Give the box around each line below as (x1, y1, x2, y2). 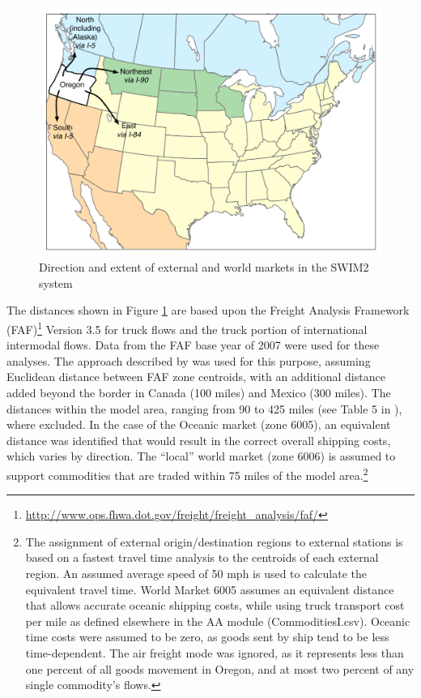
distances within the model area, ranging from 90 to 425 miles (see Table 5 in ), (6, 400, 402, 417)
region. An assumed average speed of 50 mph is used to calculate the (25, 565, 367, 582)
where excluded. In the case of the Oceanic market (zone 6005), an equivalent (6, 416, 391, 433)
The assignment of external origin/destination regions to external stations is (25, 533, 403, 550)
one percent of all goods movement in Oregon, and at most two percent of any (25, 660, 415, 677)
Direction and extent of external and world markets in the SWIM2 (39, 259, 369, 276)
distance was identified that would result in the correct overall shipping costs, (6, 431, 391, 448)
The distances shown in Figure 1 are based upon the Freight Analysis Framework (6, 302, 410, 319)
